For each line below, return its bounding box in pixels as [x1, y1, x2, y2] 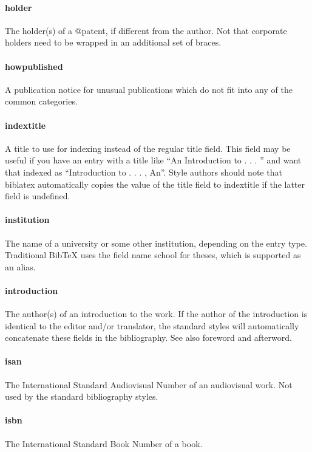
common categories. [5, 95, 78, 108]
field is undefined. [5, 190, 70, 202]
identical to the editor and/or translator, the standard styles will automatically [5, 319, 299, 332]
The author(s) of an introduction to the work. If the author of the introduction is [5, 307, 308, 320]
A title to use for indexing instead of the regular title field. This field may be [5, 142, 291, 154]
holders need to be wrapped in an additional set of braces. [5, 36, 222, 49]
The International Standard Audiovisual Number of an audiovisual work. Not [5, 378, 293, 391]
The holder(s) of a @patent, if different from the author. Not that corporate [5, 24, 287, 36]
